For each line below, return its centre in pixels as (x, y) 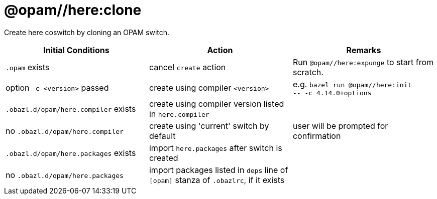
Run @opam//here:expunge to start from (363, 62)
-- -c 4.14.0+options (332, 93)
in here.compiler (179, 114)
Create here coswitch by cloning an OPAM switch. (87, 32)
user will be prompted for (340, 126)
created (163, 158)
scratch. (308, 72)
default (162, 136)
